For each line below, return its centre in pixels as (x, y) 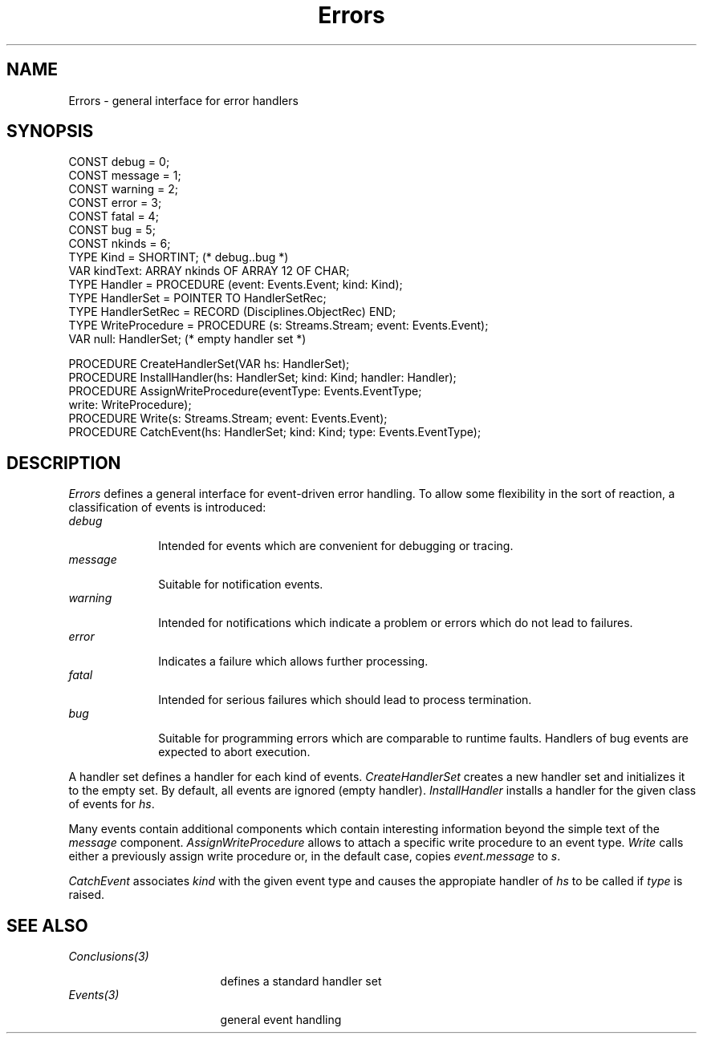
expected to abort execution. (234, 752)
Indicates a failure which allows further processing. (293, 662)
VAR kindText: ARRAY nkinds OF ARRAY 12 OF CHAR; (209, 271)
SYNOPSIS (50, 132)
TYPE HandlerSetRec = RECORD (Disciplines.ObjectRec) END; (232, 312)
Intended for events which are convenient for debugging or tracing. (336, 546)
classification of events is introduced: (167, 508)
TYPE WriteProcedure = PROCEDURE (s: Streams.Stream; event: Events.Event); (278, 326)
